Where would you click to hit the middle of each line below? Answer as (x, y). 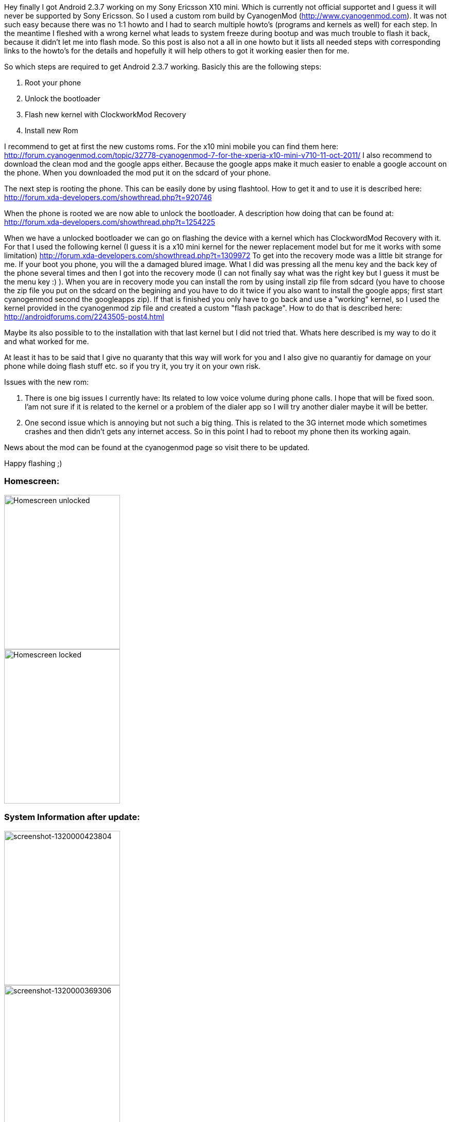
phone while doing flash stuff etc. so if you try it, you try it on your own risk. (133, 366)
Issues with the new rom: (47, 382)
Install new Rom (51, 130)
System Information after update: (72, 817)
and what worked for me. (47, 341)
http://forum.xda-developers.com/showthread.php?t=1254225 (110, 222)
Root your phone (53, 83)
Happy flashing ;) (33, 463)
